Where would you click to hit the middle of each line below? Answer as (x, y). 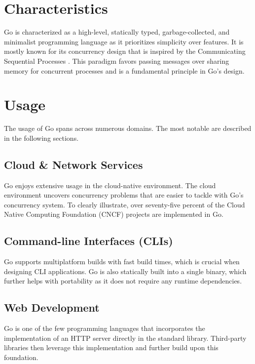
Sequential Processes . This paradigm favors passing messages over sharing (117, 61)
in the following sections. (41, 138)
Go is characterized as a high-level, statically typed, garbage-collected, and (117, 32)
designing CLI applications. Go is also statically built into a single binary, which (125, 271)
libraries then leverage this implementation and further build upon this (111, 347)
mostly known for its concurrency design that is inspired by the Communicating (125, 51)
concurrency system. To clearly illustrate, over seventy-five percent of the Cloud (125, 204)
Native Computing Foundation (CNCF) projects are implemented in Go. (114, 214)
